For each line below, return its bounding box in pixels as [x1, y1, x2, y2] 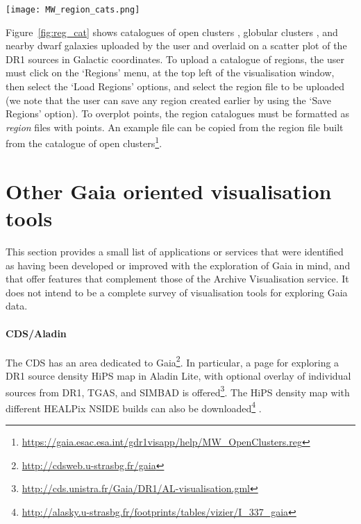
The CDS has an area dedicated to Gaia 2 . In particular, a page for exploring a [6, 353, 339, 369]
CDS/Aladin [6, 326, 67, 340]
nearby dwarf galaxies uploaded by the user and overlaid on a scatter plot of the [6, 38, 347, 53]
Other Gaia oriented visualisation [6, 176, 332, 205]
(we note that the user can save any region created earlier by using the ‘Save [6, 92, 331, 107]
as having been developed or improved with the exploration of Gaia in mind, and [6, 257, 351, 272]
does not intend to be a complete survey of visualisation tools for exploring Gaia [6, 285, 348, 299]
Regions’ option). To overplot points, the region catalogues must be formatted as [6, 106, 349, 121]
